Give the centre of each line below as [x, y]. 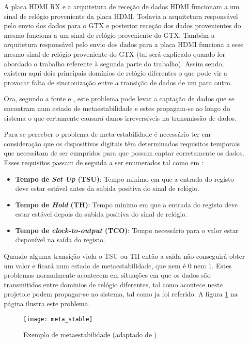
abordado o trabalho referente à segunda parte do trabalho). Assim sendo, [114, 63]
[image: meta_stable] [58, 319]
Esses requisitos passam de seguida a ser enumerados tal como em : [104, 162]
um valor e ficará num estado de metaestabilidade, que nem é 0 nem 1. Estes [118, 265]
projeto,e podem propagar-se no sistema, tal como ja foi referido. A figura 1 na [121, 294]
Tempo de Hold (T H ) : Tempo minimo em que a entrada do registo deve [126, 204]
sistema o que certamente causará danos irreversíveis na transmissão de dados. [120, 117]
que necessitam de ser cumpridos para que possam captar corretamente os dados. [124, 153]
